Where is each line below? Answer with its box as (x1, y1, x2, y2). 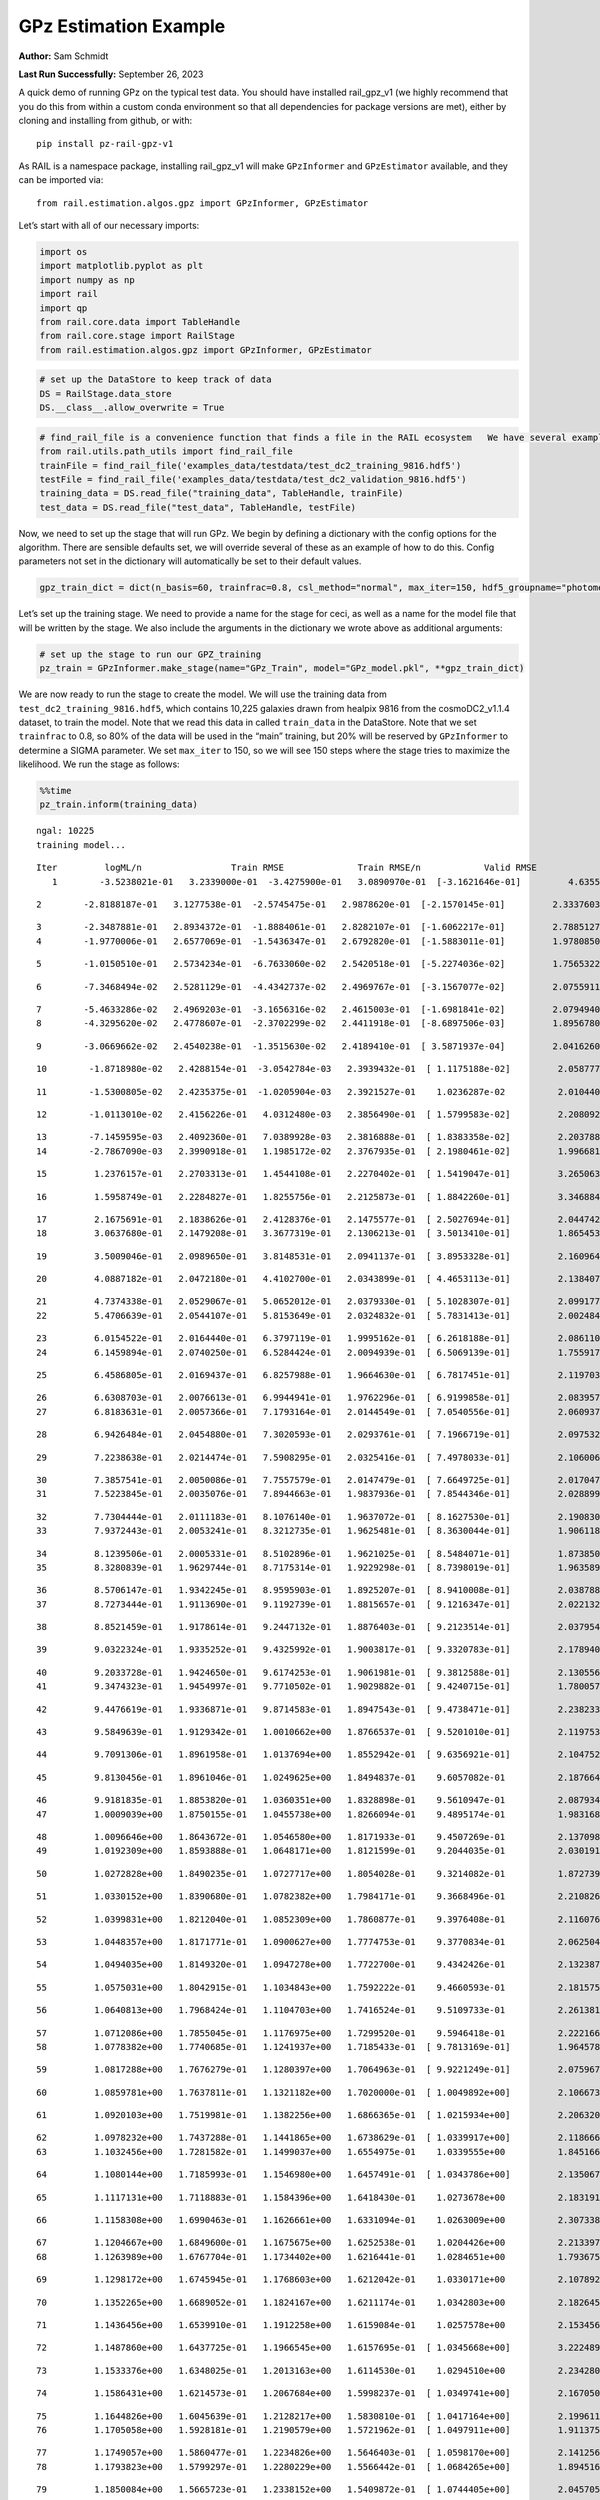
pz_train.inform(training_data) (39, 799, 199, 810)
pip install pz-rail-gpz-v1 (36, 138, 174, 149)
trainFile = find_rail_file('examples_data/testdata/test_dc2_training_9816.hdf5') (39, 460, 462, 471)
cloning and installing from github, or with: (18, 115, 193, 127)
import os (39, 246, 88, 258)
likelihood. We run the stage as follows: (18, 758, 180, 770)
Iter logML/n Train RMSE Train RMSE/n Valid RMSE (36, 862, 537, 874)
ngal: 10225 (36, 825, 95, 837)
